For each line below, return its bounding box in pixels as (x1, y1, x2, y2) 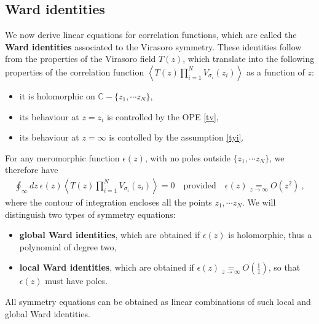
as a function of (246, 65, 305, 78)
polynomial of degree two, (19, 240, 117, 253)
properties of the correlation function (5, 65, 144, 78)
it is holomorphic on (19, 89, 95, 102)
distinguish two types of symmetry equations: (5, 207, 176, 220)
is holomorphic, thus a (228, 228, 312, 241)
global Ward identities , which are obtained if (19, 228, 200, 241)
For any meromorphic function (5, 151, 120, 164)
